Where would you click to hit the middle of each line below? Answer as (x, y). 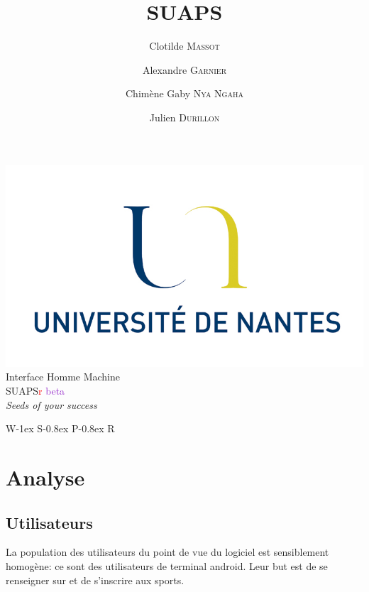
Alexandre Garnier (184, 69)
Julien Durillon (184, 117)
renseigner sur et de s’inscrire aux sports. (95, 580)
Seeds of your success (51, 404)
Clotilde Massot (184, 46)
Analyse (45, 477)
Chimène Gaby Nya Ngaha (184, 93)
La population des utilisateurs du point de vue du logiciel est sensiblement (167, 552)
